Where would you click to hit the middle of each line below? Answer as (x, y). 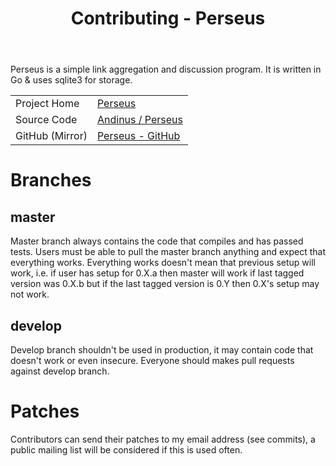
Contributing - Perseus (168, 18)
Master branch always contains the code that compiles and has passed (157, 241)
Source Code (46, 120)
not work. (30, 294)
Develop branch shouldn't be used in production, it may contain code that (162, 350)
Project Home (47, 104)
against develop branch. (60, 371)
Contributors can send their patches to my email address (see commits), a (163, 439)
